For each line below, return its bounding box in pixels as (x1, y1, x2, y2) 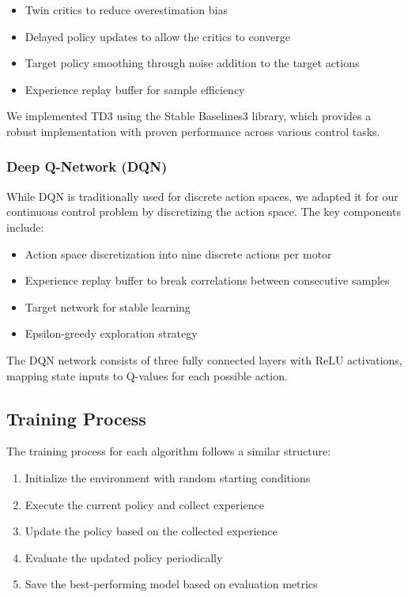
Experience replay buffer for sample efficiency (25, 81, 245, 97)
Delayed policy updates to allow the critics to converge (25, 28, 291, 44)
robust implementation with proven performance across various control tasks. (6, 123, 380, 139)
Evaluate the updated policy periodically (25, 549, 223, 565)
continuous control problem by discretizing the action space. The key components (6, 203, 401, 220)
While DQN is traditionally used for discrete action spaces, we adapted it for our (6, 187, 399, 204)
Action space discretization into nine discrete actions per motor (25, 245, 332, 262)
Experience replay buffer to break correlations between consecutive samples (25, 272, 390, 289)
